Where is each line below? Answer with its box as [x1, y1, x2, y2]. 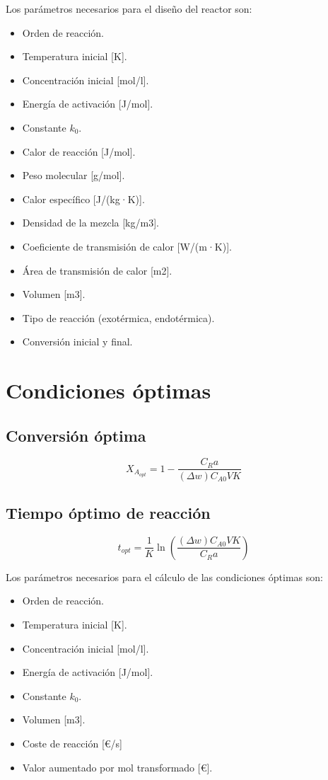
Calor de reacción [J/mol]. [22, 144, 136, 159]
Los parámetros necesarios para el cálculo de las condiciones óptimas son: [6, 569, 323, 584]
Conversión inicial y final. [22, 334, 133, 349]
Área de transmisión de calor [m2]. [22, 263, 172, 277]
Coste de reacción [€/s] [22, 735, 122, 750]
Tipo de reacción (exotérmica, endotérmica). [22, 310, 215, 325]
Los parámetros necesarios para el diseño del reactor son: [6, 1, 252, 16]
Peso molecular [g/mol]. [22, 168, 125, 183]
